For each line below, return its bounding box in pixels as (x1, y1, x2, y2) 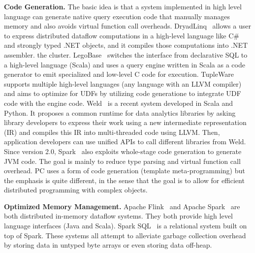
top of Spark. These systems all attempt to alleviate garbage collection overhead (4, 230, 246, 240)
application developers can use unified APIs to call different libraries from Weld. (4, 136, 246, 147)
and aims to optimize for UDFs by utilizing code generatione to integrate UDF (4, 88, 241, 98)
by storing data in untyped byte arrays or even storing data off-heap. (4, 240, 212, 250)
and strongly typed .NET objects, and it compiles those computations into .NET (4, 40, 248, 50)
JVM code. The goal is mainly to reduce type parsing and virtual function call (4, 156, 241, 166)
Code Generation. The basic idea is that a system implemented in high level (4, 1, 242, 11)
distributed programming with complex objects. (4, 185, 148, 195)
